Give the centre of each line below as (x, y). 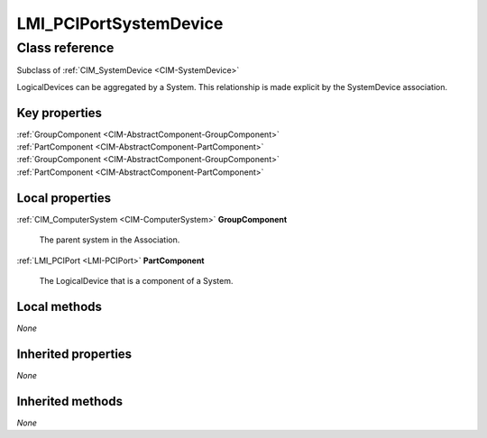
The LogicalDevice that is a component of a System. (136, 280)
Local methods (60, 306)
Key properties (60, 113)
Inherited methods (70, 401)
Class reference (65, 48)
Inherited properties (74, 354)
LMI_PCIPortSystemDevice (120, 23)
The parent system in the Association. (110, 240)
